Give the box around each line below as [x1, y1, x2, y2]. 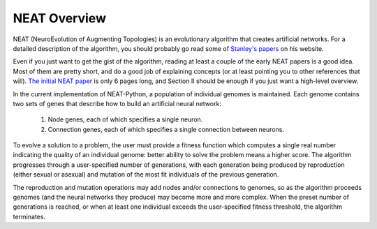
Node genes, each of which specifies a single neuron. [47, 115, 203, 124]
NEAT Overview [13, 10, 106, 26]
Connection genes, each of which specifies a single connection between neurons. [47, 125, 284, 133]
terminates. [13, 212, 45, 221]
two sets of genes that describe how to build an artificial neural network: [13, 99, 221, 108]
